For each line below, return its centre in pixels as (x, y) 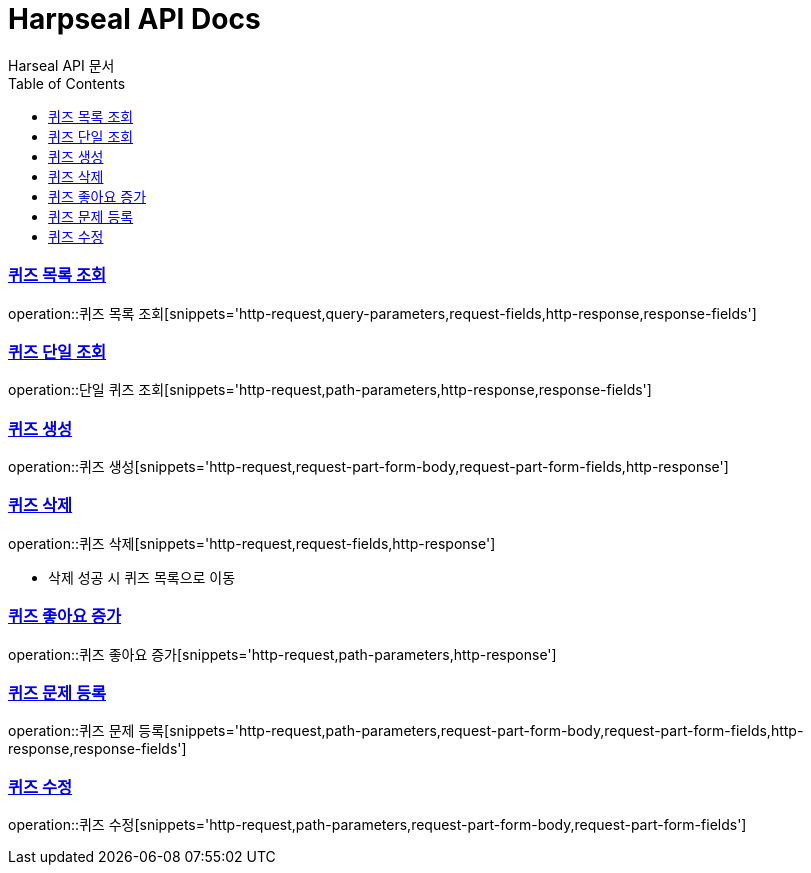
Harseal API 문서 (61, 65)
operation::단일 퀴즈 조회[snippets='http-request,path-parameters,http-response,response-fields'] (330, 390)
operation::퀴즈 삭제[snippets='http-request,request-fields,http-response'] (252, 543)
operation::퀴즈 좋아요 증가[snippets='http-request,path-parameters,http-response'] (282, 654)
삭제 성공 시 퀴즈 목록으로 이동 (142, 577)
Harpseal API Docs (134, 19)
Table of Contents (67, 83)
